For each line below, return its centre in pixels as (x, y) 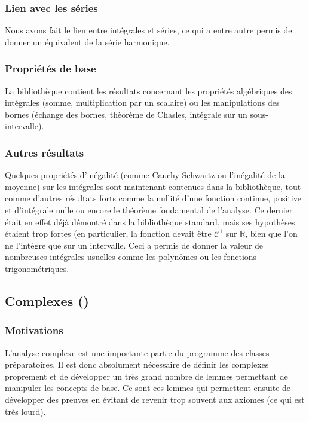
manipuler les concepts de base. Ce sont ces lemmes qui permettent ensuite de (148, 388)
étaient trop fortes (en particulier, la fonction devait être (108, 233)
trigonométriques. (37, 268)
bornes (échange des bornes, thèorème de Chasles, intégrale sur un (126, 114)
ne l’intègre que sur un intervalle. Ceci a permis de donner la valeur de (134, 245)
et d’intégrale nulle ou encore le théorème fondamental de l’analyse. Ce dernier (149, 210)
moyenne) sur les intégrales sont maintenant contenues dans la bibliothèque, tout (153, 186)
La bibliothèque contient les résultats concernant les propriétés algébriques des (149, 91)
